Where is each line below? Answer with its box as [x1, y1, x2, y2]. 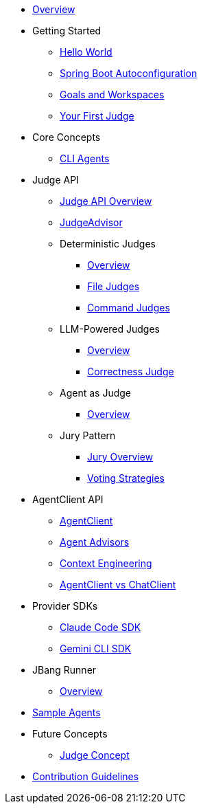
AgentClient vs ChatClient [60, 579, 176, 590]
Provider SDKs [32, 600, 98, 612]
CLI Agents [60, 153, 110, 164]
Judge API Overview [60, 195, 152, 207]
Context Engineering [60, 557, 152, 569]
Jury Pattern [60, 430, 116, 441]
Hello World [60, 46, 112, 58]
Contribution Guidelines [32, 771, 139, 782]
